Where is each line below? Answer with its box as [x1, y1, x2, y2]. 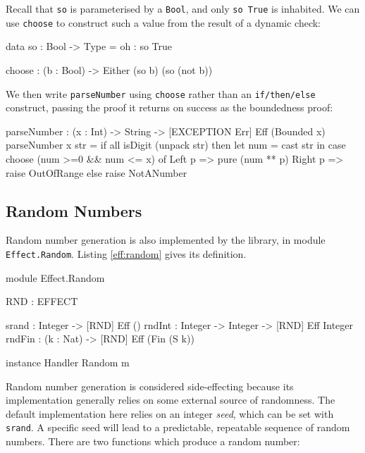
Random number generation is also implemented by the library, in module [6, 232, 326, 247]
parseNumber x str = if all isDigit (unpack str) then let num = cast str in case [6, 137, 346, 152]
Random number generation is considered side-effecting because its [6, 378, 294, 393]
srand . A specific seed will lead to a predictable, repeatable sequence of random [6, 420, 350, 435]
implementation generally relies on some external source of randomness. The [6, 392, 335, 407]
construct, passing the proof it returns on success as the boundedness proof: [6, 100, 333, 115]
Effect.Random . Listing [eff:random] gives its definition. [6, 246, 247, 261]
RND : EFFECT [6, 294, 78, 309]
